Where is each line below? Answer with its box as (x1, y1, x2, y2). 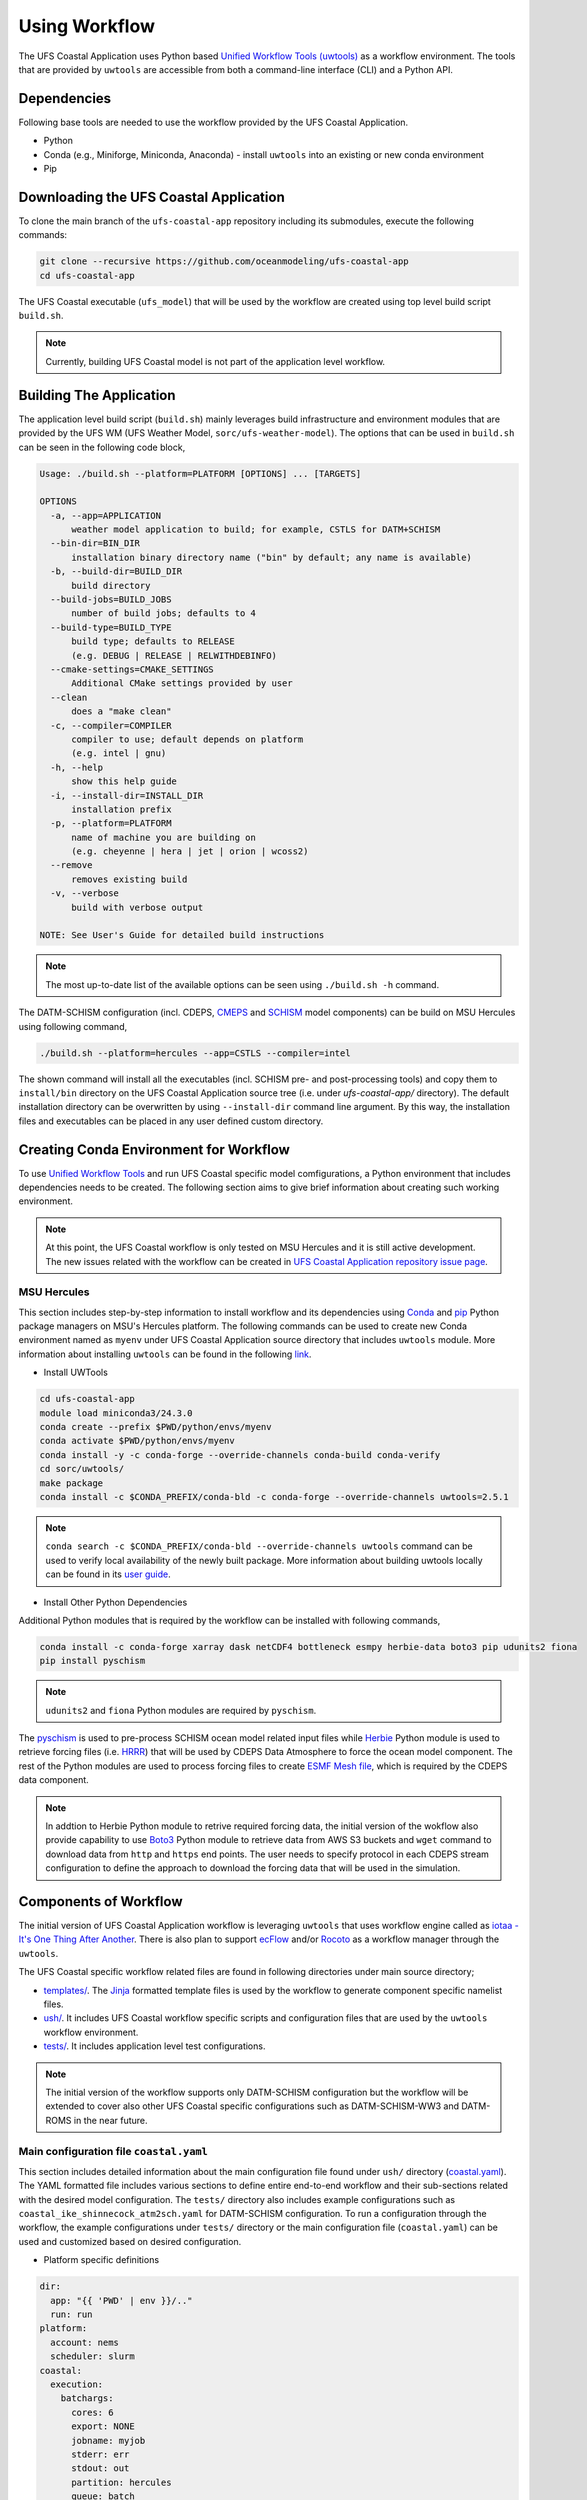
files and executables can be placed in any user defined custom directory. (18, 1115, 324, 1127)
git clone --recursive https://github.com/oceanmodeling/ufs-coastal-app (39, 256, 409, 267)
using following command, (18, 1020, 128, 1032)
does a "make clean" (71, 706, 172, 717)
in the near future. (73, 2114, 149, 2126)
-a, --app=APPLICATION (50, 510, 162, 521)
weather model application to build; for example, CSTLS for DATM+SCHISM (71, 524, 441, 535)
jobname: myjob (71, 2435, 146, 2446)
